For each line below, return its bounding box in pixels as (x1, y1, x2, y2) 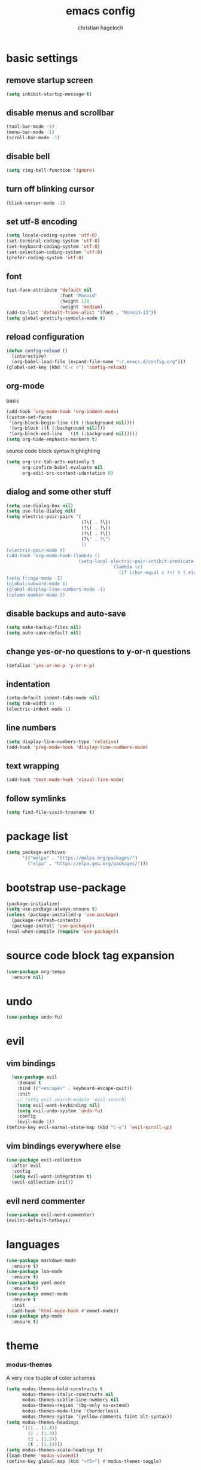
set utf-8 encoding (6, 216, 78, 226)
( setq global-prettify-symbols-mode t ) (6, 315, 106, 321)
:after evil (11, 1163, 42, 1169)
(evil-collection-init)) (11, 1179, 74, 1185)
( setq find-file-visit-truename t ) (6, 809, 95, 816)
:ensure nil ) (11, 974, 44, 980)
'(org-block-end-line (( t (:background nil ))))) (8, 431, 138, 437)
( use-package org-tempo (6, 968, 66, 975)
